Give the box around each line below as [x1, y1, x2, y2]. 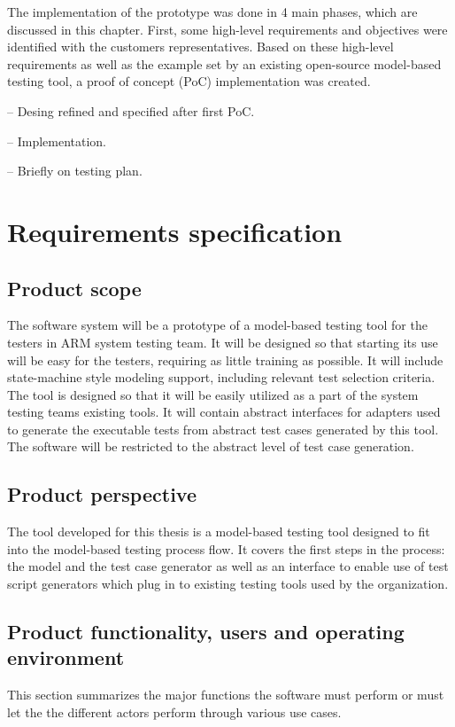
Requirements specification [7, 213, 343, 249]
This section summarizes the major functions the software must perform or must [7, 685, 444, 704]
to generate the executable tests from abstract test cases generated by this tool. [7, 419, 439, 438]
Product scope [7, 274, 142, 301]
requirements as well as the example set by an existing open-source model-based [7, 54, 442, 73]
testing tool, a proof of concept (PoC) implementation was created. [7, 72, 371, 90]
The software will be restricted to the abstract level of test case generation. [7, 437, 414, 456]
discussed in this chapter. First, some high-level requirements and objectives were [7, 20, 448, 38]
